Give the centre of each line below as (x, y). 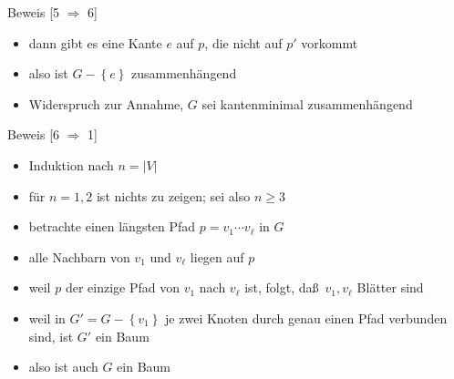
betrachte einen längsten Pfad (112, 226)
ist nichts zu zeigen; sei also (173, 195)
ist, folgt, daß (282, 287)
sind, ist (51, 336)
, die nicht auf (243, 42)
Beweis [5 (34, 12)
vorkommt (330, 42)
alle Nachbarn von (79, 256)
